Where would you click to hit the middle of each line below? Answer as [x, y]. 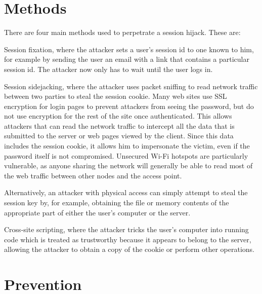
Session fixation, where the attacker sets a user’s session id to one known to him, [129, 49]
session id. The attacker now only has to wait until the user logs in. [108, 69]
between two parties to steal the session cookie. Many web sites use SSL [116, 96]
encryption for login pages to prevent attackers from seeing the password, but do [129, 106]
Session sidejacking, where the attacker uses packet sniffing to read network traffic [131, 86]
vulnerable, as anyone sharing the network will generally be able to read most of [128, 166]
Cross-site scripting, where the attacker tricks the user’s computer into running [126, 229]
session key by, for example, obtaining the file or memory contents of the [117, 203]
